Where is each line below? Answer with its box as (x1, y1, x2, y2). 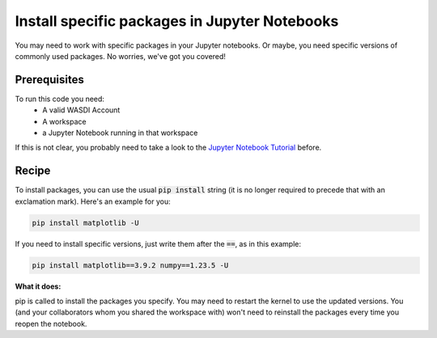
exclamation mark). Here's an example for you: (15, 196, 172, 206)
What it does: (15, 281, 62, 291)
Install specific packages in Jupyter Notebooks (15, 12, 339, 30)
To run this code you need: (15, 94, 105, 104)
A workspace (42, 116, 87, 126)
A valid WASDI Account (42, 105, 121, 115)
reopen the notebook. (15, 319, 87, 328)
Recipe (15, 164, 51, 178)
